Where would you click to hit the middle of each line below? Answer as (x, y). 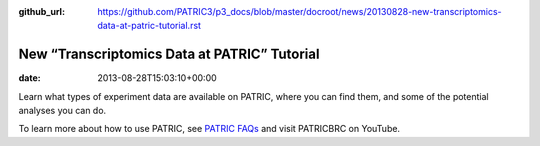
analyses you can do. (62, 111)
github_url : (41, 11)
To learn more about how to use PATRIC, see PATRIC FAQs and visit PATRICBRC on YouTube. (209, 129)
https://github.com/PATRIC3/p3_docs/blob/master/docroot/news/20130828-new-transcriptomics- (299, 11)
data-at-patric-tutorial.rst (149, 26)
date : (29, 78)
